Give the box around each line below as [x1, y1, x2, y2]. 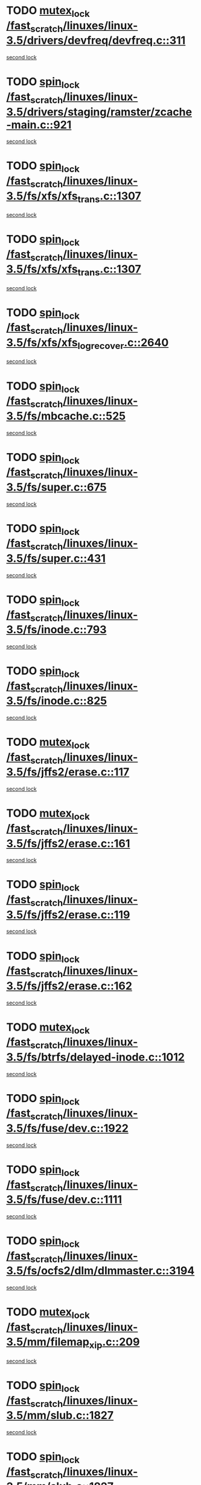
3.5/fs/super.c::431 [6, 552, 106, 565]
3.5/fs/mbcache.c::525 [6, 409, 126, 423]
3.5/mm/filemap [6, 1335, 89, 1349]
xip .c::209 [89, 1335, 140, 1351]
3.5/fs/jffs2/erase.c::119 [6, 908, 130, 922]
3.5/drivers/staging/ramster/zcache [6, 105, 192, 119]
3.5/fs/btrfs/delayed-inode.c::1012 [6, 1050, 185, 1064]
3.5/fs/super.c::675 [6, 480, 107, 494]
